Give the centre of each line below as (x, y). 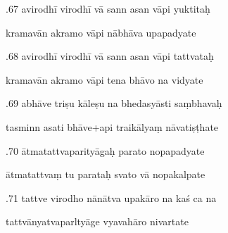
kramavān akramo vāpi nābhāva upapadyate (101, 32)
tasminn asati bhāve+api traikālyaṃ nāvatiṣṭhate (112, 126)
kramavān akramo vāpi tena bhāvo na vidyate (104, 79)
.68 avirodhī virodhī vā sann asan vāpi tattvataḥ (110, 56)
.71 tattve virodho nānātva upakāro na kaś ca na (111, 197)
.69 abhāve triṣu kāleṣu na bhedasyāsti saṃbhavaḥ (114, 103)
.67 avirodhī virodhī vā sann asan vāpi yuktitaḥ (108, 8)
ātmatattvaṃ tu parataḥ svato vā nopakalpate (106, 174)
